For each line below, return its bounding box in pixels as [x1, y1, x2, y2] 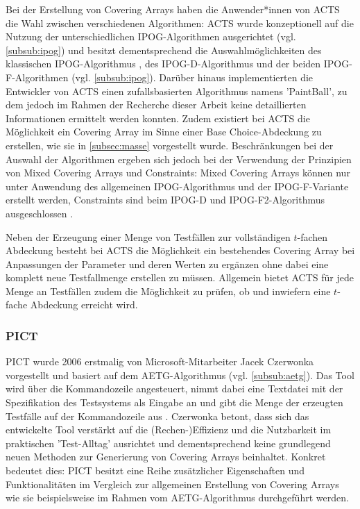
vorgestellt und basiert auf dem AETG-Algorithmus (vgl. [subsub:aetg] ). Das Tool [6, 367, 354, 382]
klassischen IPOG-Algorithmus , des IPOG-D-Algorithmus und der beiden [6, 56, 321, 71]
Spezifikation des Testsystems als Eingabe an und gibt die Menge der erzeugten [6, 395, 343, 410]
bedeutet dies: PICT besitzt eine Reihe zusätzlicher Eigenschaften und [6, 463, 305, 478]
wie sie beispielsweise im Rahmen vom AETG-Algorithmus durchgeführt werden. [6, 490, 349, 505]
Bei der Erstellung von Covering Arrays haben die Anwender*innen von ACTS [6, 2, 340, 16]
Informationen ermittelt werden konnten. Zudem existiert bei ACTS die [6, 110, 310, 125]
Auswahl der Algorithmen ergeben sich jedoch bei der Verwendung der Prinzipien [6, 151, 352, 166]
